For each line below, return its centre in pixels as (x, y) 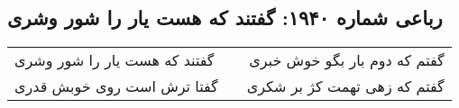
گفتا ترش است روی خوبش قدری (116, 86)
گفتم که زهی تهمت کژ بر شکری (345, 86)
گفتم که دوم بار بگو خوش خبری (347, 60)
